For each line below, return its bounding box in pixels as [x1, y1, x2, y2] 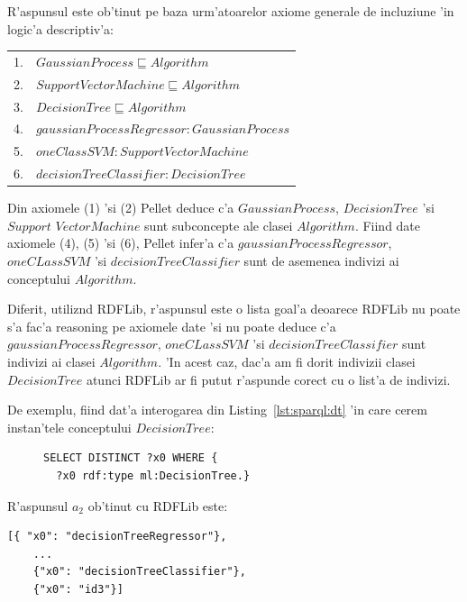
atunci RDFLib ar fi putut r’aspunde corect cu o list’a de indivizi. [86, 369, 451, 388]
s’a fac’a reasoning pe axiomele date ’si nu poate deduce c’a [7, 316, 336, 335]
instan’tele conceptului [7, 417, 132, 436]
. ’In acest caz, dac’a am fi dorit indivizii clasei [158, 352, 416, 370]
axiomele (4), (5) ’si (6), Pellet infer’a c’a [7, 233, 234, 252]
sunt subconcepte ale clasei [144, 215, 293, 234]
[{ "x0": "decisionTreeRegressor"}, [7, 530, 227, 543]
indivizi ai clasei [7, 352, 96, 370]
